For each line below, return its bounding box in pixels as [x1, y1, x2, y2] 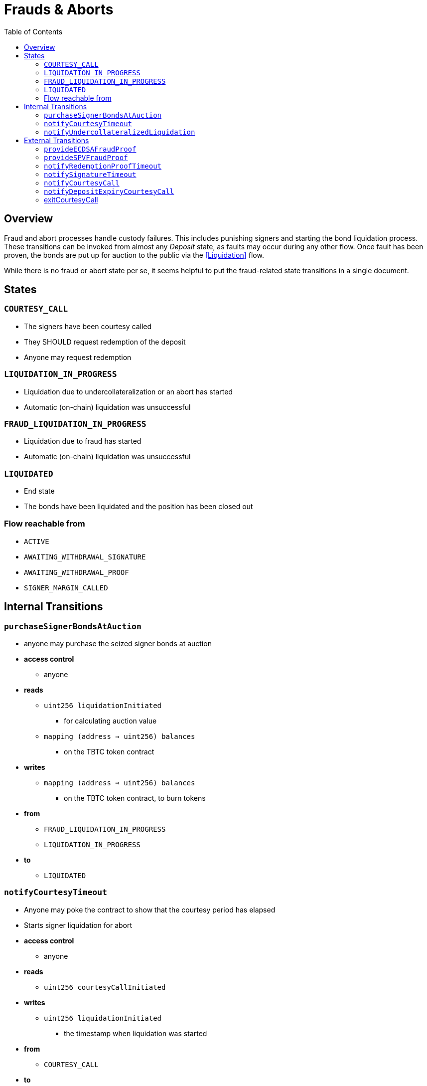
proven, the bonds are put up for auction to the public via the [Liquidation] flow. [4, 250, 264, 259]
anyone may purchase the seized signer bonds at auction [24, 639, 212, 648]
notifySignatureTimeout [44, 170, 137, 179]
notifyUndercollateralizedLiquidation [44, 128, 195, 136]
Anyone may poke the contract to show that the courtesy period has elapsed [24, 905, 276, 914]
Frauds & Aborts [4, 1, 114, 18]
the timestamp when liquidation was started [64, 1029, 207, 1038]
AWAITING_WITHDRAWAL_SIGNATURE [24, 552, 146, 561]
